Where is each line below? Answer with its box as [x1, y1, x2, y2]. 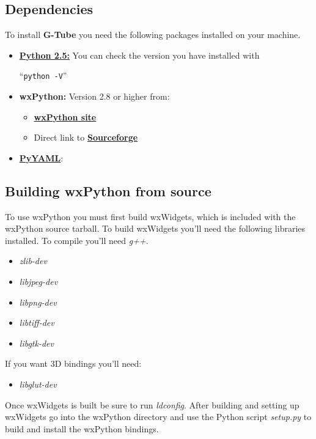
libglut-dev [19, 377, 57, 390]
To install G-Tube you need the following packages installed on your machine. [5, 28, 301, 41]
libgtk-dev [19, 336, 54, 349]
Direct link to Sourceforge [34, 131, 138, 144]
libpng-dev [19, 295, 57, 308]
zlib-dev [19, 254, 47, 267]
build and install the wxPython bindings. [5, 422, 159, 435]
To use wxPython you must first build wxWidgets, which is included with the [5, 210, 296, 223]
